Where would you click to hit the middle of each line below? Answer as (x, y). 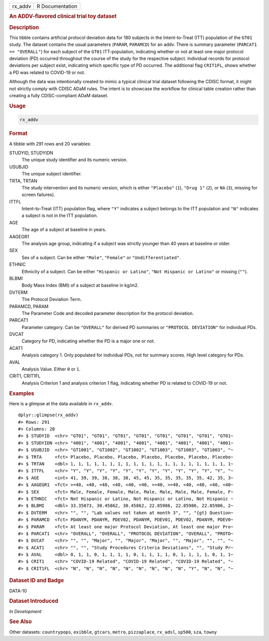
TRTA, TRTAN (23, 181)
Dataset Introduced (34, 601)
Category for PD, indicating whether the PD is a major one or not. (88, 341)
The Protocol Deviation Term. (52, 300)
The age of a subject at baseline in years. (64, 230)
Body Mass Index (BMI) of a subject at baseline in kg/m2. (80, 285)
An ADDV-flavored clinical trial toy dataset (63, 16)
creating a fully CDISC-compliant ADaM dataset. (59, 96)
